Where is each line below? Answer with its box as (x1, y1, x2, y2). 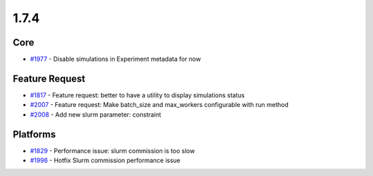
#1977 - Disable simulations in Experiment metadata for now (30, 55, 202, 63)
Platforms (12, 128, 56, 140)
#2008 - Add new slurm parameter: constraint (30, 110, 162, 119)
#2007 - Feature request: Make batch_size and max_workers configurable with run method (30, 101, 289, 109)
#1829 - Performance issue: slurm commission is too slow (30, 146, 195, 155)
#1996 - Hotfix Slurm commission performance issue (30, 156, 181, 165)
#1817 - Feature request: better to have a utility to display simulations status (30, 90, 245, 99)
